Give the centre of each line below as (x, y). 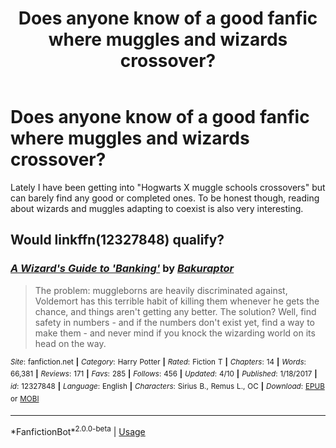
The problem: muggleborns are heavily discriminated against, (161, 290)
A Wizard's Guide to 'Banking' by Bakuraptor (122, 269)
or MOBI (25, 398)
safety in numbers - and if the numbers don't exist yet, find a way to (174, 322)
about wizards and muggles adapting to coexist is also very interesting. (157, 208)
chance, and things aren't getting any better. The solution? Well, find (175, 311)
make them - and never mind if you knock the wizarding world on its (175, 333)
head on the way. (70, 343)
